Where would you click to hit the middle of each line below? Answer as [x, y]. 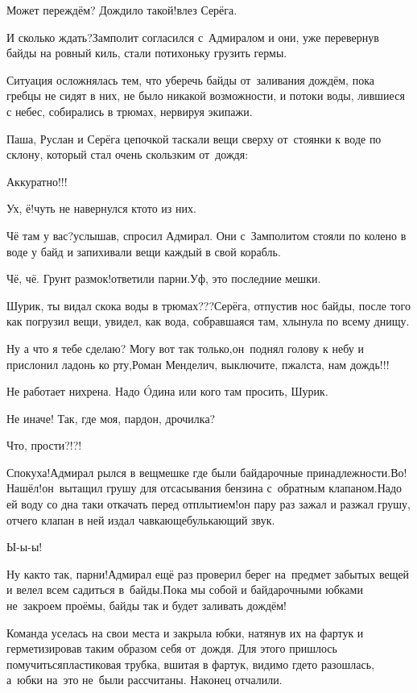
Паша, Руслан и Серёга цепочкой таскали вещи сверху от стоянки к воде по [194, 138]
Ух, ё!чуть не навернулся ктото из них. [101, 208]
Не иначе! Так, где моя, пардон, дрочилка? [111, 418]
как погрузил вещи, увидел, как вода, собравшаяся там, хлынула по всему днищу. [208, 321]
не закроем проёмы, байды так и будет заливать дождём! [147, 606]
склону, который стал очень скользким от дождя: [128, 154]
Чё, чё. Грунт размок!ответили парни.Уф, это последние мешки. [164, 278]
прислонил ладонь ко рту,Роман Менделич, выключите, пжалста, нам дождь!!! [198, 364]
